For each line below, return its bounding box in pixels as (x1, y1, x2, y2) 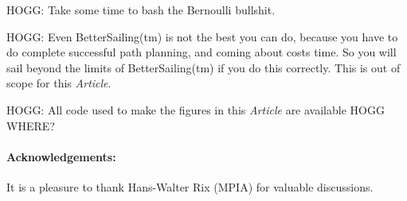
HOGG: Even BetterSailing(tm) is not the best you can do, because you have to (6, 28, 398, 44)
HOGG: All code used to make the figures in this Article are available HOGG (6, 101, 385, 118)
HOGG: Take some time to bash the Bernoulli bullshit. (6, 2, 276, 17)
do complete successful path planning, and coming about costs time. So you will (6, 44, 397, 60)
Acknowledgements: (6, 148, 116, 164)
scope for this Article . (6, 75, 112, 91)
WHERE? (6, 117, 55, 133)
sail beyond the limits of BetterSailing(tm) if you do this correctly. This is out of (6, 59, 401, 75)
